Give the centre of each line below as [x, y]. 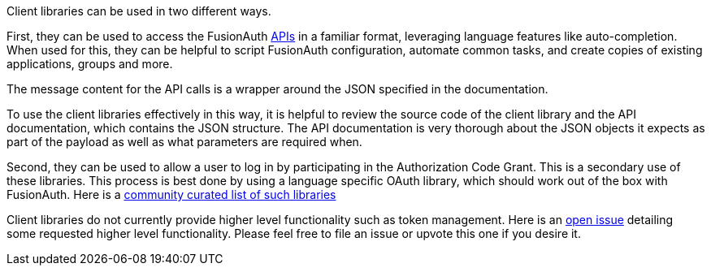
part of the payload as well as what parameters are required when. [184, 142]
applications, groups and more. [90, 64]
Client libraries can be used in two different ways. [139, 11]
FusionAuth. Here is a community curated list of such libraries [171, 194]
